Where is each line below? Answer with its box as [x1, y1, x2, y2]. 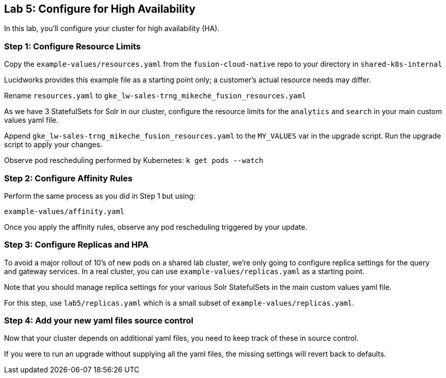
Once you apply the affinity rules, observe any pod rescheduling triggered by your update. [4, 222, 307, 231]
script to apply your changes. [4, 140, 102, 149]
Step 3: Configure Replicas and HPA [4, 239, 149, 250]
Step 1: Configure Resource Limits [4, 41, 141, 51]
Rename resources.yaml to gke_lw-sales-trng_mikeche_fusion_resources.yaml [4, 91, 306, 100]
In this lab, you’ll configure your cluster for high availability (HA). [4, 24, 220, 33]
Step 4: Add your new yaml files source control [4, 315, 194, 326]
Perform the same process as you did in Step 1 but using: [4, 191, 196, 200]
